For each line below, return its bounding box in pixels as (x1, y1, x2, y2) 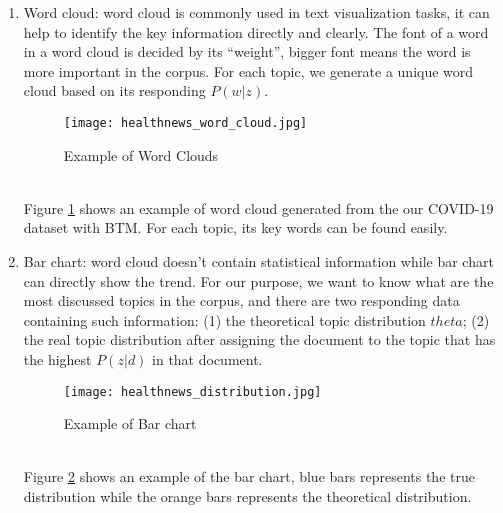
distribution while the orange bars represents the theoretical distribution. (23, 486, 472, 506)
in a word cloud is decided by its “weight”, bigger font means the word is (23, 41, 471, 62)
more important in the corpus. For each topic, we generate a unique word (23, 60, 474, 81)
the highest (23, 348, 92, 369)
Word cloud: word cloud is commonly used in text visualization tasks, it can (23, 2, 490, 22)
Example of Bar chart (63, 413, 197, 434)
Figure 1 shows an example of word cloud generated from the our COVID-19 (23, 197, 494, 218)
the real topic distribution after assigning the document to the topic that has (23, 329, 496, 350)
